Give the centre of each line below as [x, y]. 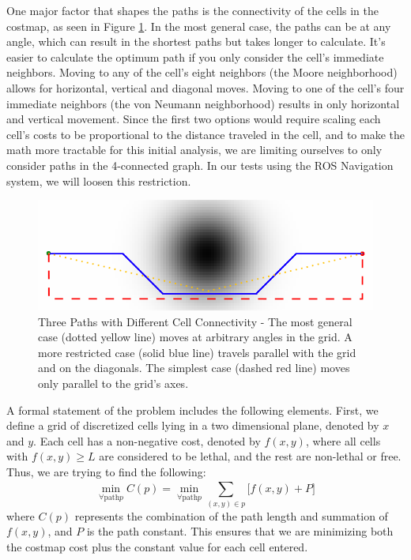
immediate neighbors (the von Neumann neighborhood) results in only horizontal [203, 103]
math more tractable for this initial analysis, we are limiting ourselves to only [194, 150]
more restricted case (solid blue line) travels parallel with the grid [197, 352]
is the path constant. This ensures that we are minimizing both [240, 531]
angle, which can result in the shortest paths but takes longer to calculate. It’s [196, 41]
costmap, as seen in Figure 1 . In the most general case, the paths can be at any [199, 26]
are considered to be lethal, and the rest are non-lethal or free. [250, 456]
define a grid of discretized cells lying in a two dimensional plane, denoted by [193, 425]
